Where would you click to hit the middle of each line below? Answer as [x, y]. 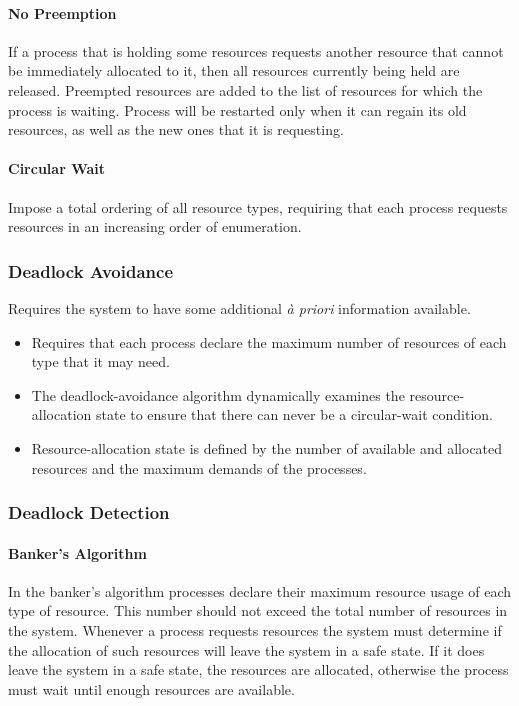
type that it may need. [100, 361]
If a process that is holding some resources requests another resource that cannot [256, 50]
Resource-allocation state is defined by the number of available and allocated [267, 447]
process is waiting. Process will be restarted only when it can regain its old [237, 109]
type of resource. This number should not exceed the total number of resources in [258, 610]
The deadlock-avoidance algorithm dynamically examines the [218, 394]
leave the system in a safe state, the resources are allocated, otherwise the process [258, 669]
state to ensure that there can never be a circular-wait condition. [294, 414]
